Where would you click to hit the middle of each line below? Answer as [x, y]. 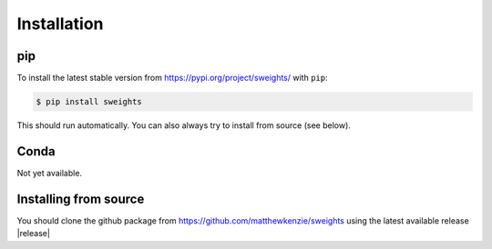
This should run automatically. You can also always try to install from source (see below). [184, 125]
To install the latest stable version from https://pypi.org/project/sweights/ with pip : [172, 78]
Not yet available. [49, 173]
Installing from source [81, 199]
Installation [60, 24]
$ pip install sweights [89, 102]
